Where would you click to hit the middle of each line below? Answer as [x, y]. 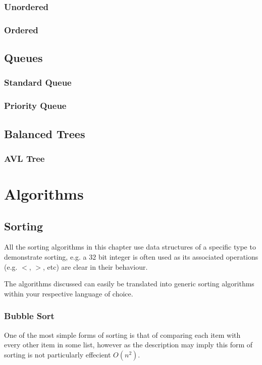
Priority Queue [35, 106]
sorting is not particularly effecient [58, 354]
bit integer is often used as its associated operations [178, 256]
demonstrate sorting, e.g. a [45, 256]
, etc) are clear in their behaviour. [95, 266]
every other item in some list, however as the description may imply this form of [128, 345]
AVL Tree [24, 158]
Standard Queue [38, 82]
